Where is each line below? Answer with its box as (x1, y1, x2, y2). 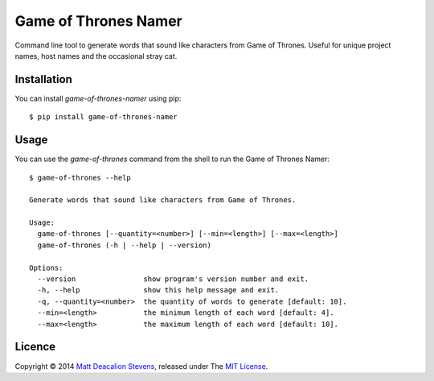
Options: (29, 263, 63, 272)
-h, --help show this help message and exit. (37, 286, 280, 295)
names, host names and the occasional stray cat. (14, 51, 178, 60)
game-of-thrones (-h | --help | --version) (37, 240, 212, 250)
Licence (14, 340, 56, 354)
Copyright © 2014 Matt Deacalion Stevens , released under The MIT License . (14, 361, 268, 371)
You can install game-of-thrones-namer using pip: (14, 93, 182, 103)
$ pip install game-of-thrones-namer (29, 113, 178, 122)
